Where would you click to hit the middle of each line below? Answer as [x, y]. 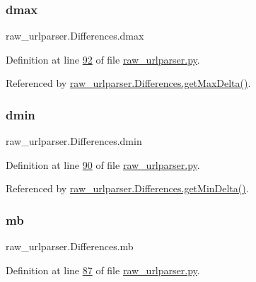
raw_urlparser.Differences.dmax [75, 36]
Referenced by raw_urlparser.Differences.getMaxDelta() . [128, 83]
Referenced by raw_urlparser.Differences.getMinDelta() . [127, 188]
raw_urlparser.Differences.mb [70, 246]
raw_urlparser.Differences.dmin [74, 141]
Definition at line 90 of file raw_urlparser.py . [103, 164]
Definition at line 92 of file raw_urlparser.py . [103, 59]
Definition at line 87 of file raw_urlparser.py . [103, 270]
